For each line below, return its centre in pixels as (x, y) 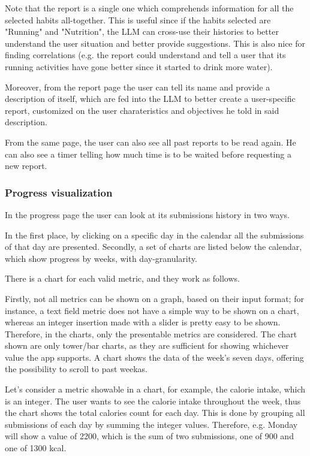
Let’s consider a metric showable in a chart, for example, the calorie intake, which (155, 389)
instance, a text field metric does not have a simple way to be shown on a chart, (152, 310)
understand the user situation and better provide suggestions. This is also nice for (155, 43)
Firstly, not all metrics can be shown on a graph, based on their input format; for (154, 298)
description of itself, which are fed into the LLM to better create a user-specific (150, 99)
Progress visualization (59, 192)
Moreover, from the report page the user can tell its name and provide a (138, 87)
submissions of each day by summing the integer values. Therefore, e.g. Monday (151, 424)
